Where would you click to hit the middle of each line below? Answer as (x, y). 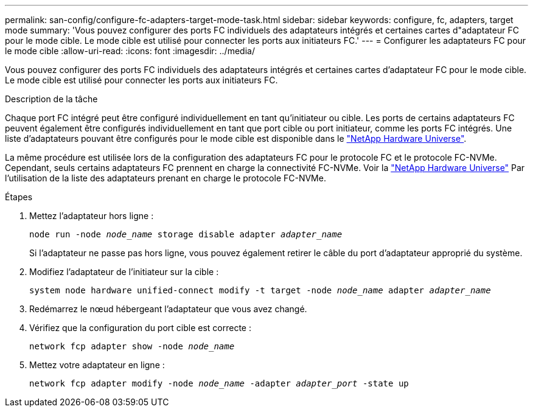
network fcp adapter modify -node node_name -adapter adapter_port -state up (219, 383)
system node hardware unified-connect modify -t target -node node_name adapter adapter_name (260, 290)
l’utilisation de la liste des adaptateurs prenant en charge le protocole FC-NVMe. (165, 178)
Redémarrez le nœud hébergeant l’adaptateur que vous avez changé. (168, 309)
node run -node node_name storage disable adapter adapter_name (186, 234)
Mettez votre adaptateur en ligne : (97, 365)
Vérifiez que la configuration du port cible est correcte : (140, 328)
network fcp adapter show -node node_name (132, 346)
